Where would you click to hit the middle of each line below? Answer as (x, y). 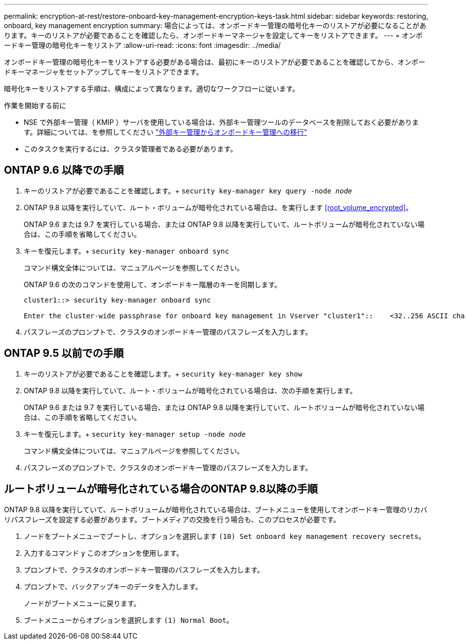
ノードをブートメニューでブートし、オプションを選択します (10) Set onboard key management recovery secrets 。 (225, 536)
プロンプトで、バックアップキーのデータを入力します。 (113, 586)
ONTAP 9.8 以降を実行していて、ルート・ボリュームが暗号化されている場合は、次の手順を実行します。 (190, 390)
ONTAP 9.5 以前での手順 (64, 353)
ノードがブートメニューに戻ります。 (82, 603)
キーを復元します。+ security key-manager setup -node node (135, 434)
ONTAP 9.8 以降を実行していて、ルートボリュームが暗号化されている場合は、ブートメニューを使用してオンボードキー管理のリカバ (216, 509)
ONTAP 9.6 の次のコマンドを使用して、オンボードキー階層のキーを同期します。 (153, 284)
